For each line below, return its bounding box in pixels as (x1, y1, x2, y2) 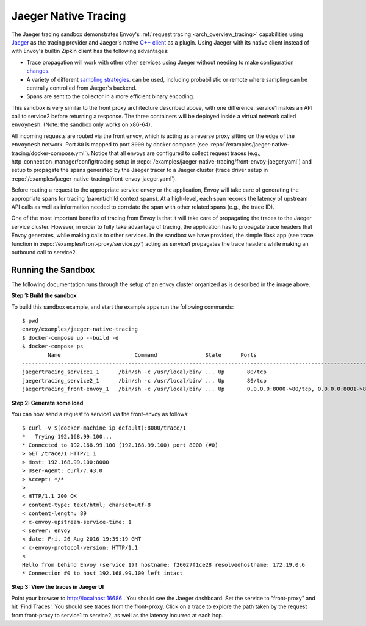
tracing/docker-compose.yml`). (11, 149, 90, 157)
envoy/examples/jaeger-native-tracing (22, 326, 138, 333)
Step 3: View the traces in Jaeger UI (11, 583, 104, 591)
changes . (26, 67, 50, 74)
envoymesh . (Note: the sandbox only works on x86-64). (11, 121, 152, 128)
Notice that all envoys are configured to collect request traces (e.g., (90, 149, 261, 157)
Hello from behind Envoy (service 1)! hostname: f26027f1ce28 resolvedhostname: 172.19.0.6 (22, 561, 305, 568)
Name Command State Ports (48, 351, 257, 358)
